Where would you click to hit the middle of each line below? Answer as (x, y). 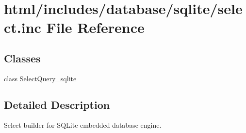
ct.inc (23, 27)
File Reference (95, 27)
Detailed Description (57, 104)
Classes (22, 58)
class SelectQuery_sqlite (40, 78)
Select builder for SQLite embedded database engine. (83, 125)
